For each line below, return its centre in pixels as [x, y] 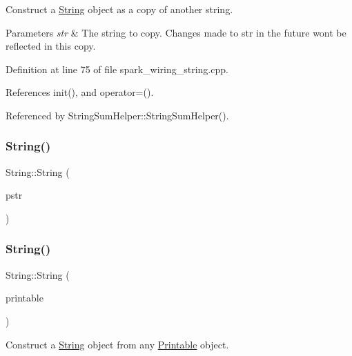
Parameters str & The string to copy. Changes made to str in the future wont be [176, 32]
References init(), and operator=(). [80, 92]
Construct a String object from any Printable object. [117, 344]
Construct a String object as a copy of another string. [119, 9]
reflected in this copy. [51, 46]
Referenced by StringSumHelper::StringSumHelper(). [117, 115]
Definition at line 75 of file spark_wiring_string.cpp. [117, 69]
